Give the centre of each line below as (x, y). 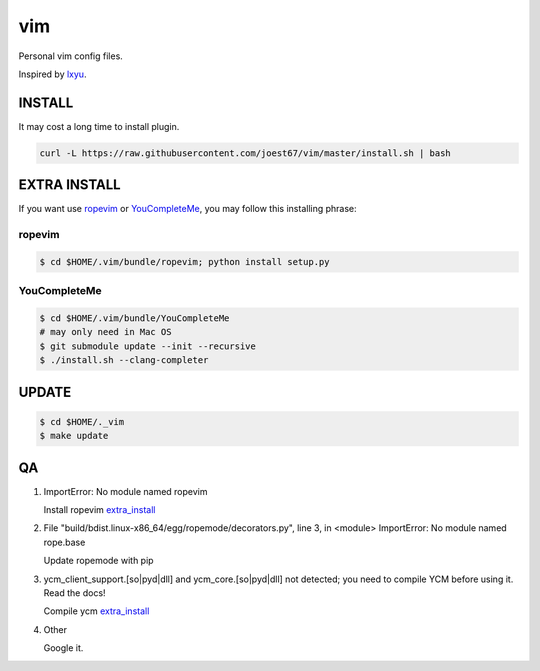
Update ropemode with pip (98, 561)
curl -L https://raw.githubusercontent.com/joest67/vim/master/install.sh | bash (245, 153)
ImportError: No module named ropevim (126, 491)
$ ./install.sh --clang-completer (124, 360)
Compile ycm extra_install (96, 611)
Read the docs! (74, 593)
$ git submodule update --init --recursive (148, 346)
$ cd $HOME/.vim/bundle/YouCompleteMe (134, 318)
